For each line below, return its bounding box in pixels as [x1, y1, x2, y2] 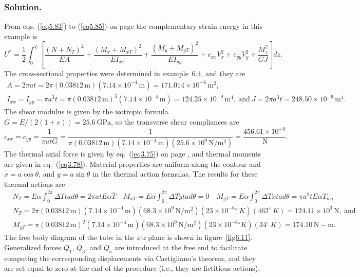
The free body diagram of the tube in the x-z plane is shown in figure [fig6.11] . [4, 232, 253, 243]
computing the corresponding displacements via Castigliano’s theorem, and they [4, 252, 256, 263]
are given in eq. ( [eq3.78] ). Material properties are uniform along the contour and [4, 158, 261, 169]
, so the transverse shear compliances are [111, 116, 239, 127]
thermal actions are [4, 178, 65, 189]
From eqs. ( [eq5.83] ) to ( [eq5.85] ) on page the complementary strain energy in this [4, 21, 263, 31]
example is [4, 30, 37, 41]
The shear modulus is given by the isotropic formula [4, 106, 168, 117]
